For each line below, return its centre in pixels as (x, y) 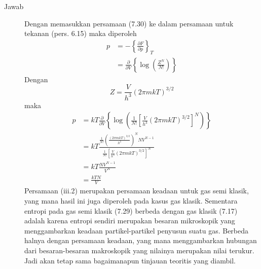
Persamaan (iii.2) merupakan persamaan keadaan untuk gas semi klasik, (137, 191)
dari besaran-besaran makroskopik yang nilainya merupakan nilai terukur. (139, 250)
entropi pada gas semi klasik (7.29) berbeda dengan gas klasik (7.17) (131, 210)
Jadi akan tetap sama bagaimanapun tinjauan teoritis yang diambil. (130, 260)
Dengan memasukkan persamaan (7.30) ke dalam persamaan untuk (129, 23)
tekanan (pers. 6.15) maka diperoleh (81, 33)
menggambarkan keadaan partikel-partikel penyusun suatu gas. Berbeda (137, 230)
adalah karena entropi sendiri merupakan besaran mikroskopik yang (130, 221)
